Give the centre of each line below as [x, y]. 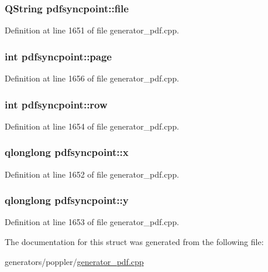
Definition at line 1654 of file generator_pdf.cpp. [92, 126]
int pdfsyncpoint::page [58, 56]
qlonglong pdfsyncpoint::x [67, 152]
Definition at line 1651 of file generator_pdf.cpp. [92, 30]
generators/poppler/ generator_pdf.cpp [74, 261]
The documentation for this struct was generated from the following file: [134, 242]
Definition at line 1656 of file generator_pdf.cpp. [92, 78]
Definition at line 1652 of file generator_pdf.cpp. [92, 174]
